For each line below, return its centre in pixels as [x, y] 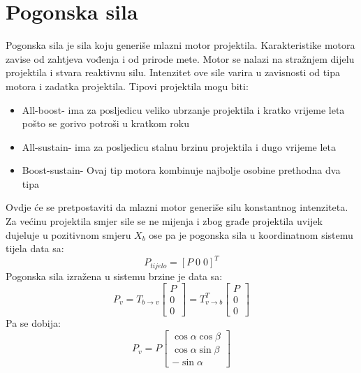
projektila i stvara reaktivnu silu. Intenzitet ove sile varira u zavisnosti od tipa [173, 72]
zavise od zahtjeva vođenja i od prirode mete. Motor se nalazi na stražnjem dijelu [180, 58]
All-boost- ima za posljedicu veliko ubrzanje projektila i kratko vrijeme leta [183, 109]
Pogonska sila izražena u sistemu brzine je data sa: [114, 276]
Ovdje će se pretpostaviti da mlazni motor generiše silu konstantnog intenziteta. [177, 207]
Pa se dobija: [33, 323]
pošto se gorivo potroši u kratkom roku [105, 123]
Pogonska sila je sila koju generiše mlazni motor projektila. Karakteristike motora [180, 45]
